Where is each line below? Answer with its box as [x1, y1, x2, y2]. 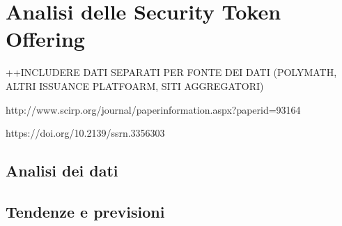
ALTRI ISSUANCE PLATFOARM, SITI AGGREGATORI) [6, 78, 264, 93]
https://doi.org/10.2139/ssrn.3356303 [6, 126, 165, 140]
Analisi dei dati [6, 160, 118, 181]
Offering [6, 24, 85, 53]
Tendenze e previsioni [6, 200, 165, 222]
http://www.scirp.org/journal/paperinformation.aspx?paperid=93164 [6, 102, 301, 116]
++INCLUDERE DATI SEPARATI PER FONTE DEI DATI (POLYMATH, [6, 65, 337, 80]
